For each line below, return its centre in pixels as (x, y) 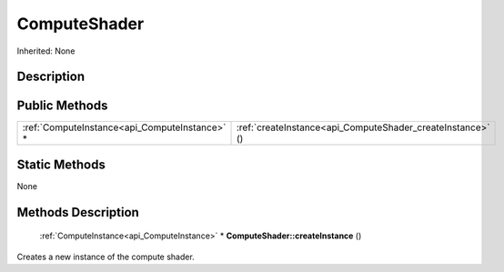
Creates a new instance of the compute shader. (106, 257)
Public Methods (62, 106)
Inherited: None (46, 51)
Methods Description (78, 212)
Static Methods (61, 164)
